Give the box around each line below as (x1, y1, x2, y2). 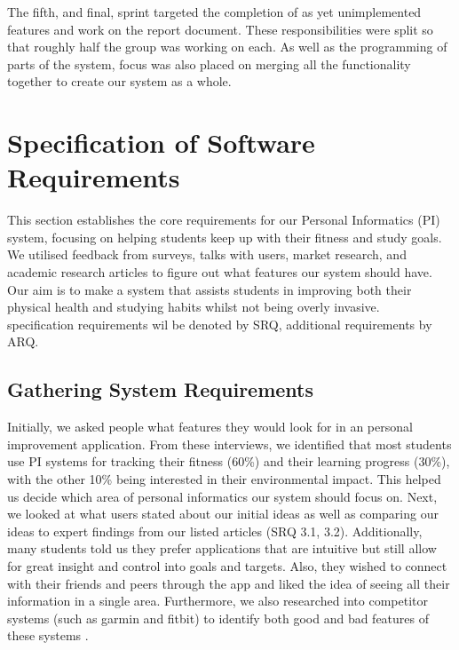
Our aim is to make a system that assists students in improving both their (7, 280, 412, 298)
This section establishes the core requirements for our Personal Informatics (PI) (7, 210, 440, 229)
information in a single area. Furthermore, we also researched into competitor (7, 591, 429, 610)
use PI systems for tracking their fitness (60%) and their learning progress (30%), (7, 452, 450, 471)
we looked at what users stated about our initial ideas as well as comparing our (7, 504, 439, 523)
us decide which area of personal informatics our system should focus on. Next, (7, 487, 438, 505)
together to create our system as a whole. (7, 72, 232, 91)
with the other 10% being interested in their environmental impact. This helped (7, 470, 441, 488)
